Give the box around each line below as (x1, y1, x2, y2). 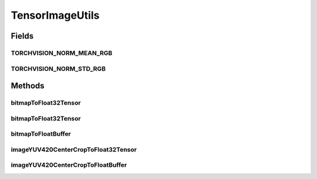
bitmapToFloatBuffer (11, 130, 72, 138)
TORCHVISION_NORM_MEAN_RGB (11, 49, 113, 57)
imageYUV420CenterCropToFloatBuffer (11, 161, 127, 169)
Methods (11, 81, 45, 91)
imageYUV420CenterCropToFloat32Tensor (11, 145, 137, 153)
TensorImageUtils (11, 9, 100, 22)
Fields (11, 31, 34, 41)
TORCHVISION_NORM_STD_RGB (11, 64, 106, 73)
